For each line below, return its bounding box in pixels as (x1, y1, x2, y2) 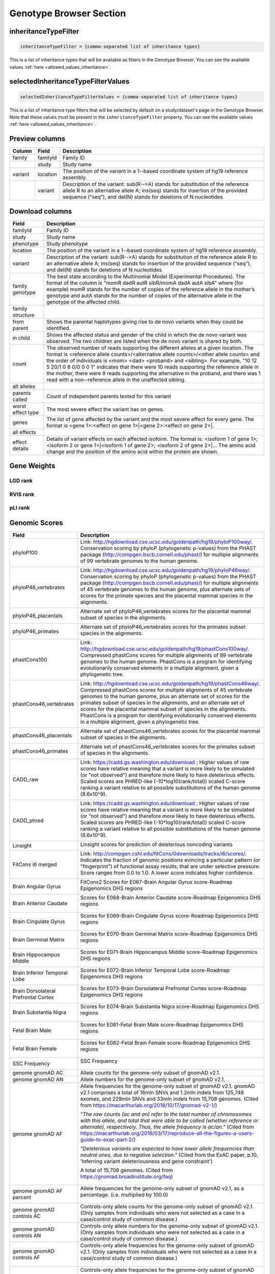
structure (12, 311, 35, 319)
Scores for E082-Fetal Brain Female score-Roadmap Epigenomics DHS (80, 1039, 251, 1046)
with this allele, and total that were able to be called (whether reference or (80, 1117, 259, 1124)
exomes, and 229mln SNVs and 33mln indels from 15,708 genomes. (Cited (80, 1095, 259, 1102)
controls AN (12, 1232, 41, 1239)
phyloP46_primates (12, 627, 59, 634)
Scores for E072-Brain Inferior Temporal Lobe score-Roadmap (80, 966, 230, 973)
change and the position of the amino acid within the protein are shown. (46, 448, 219, 455)
